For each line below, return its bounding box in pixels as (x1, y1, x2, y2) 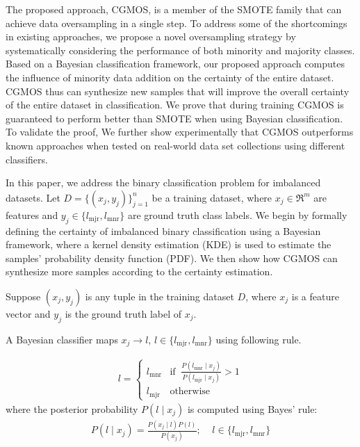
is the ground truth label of (65, 306, 182, 320)
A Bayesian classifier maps (6, 332, 118, 346)
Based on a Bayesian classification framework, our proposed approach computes (6, 56, 345, 71)
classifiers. (6, 152, 48, 166)
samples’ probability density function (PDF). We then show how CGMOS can (6, 250, 338, 265)
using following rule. (215, 332, 302, 346)
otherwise (170, 387, 211, 397)
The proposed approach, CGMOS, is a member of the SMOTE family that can (6, 2, 342, 16)
